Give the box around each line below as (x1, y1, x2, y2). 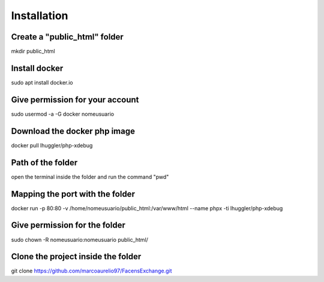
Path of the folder (11, 157, 78, 168)
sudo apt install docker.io (11, 78, 73, 86)
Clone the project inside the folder (11, 251, 142, 262)
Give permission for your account (11, 95, 139, 105)
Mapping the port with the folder (11, 189, 135, 199)
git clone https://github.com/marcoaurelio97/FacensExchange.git (11, 267, 172, 275)
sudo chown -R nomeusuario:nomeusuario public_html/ (11, 236, 148, 243)
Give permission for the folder (11, 220, 125, 231)
